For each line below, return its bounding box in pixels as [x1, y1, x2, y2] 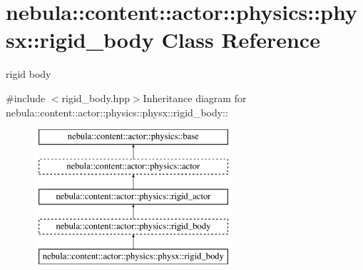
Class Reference [161, 25, 320, 54]
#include [6, 90, 46, 105]
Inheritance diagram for [143, 90, 247, 105]
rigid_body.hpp [61, 90, 130, 105]
